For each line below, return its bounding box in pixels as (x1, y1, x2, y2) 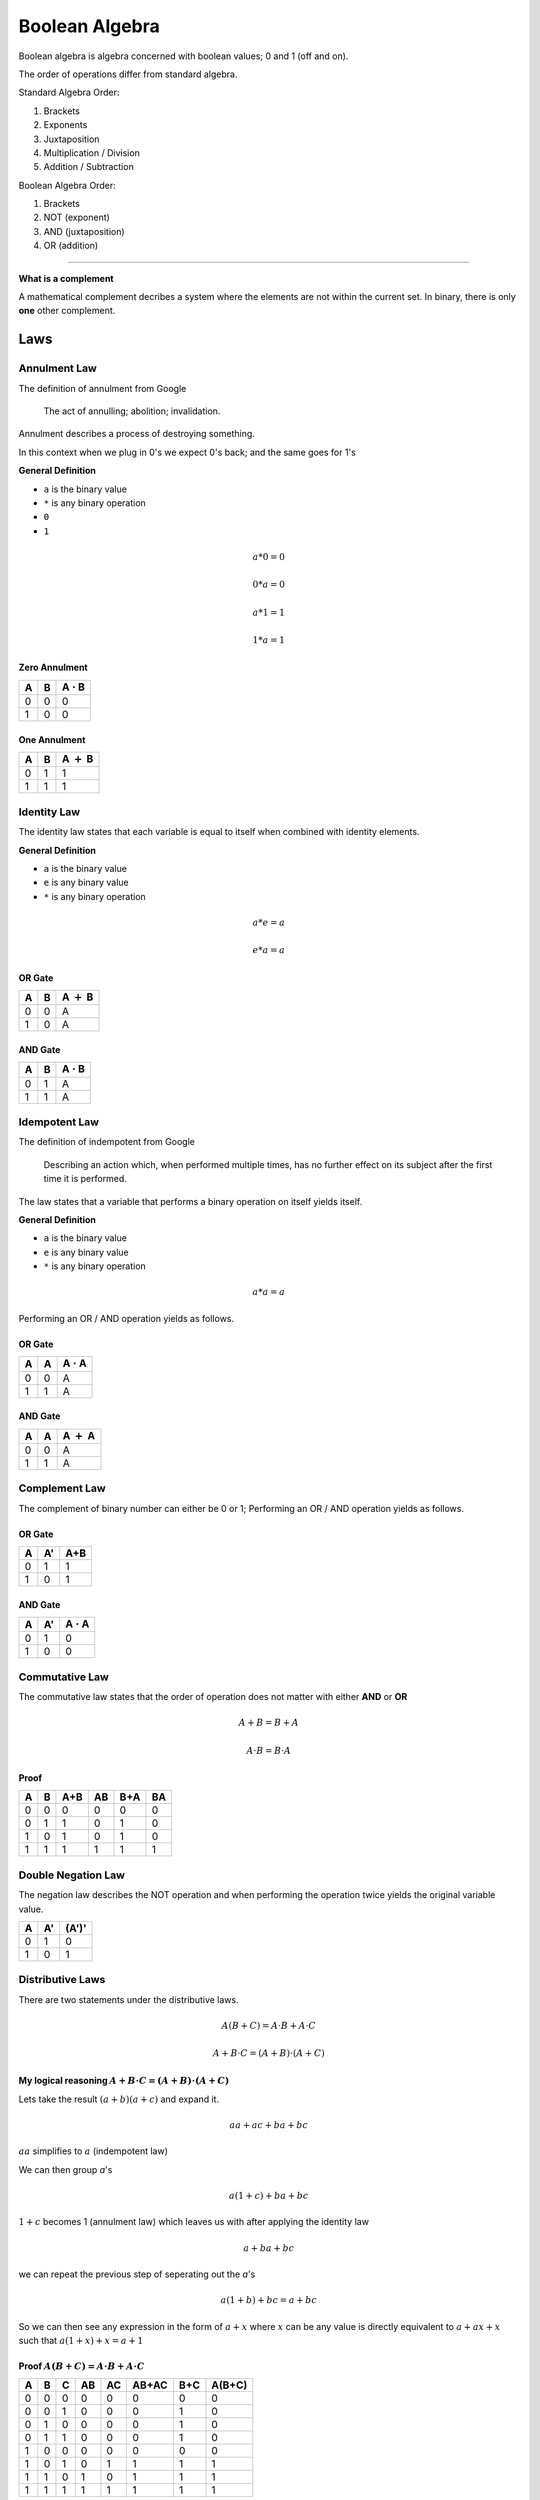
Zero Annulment (18, 661, 89, 674)
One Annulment (18, 733, 86, 745)
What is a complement (18, 272, 114, 284)
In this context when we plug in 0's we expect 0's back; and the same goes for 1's (18, 446, 357, 458)
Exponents (43, 119, 88, 131)
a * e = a (252, 916, 285, 928)
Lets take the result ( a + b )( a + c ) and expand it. (18, 2093, 220, 2105)
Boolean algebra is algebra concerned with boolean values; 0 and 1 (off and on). (18, 50, 349, 62)
